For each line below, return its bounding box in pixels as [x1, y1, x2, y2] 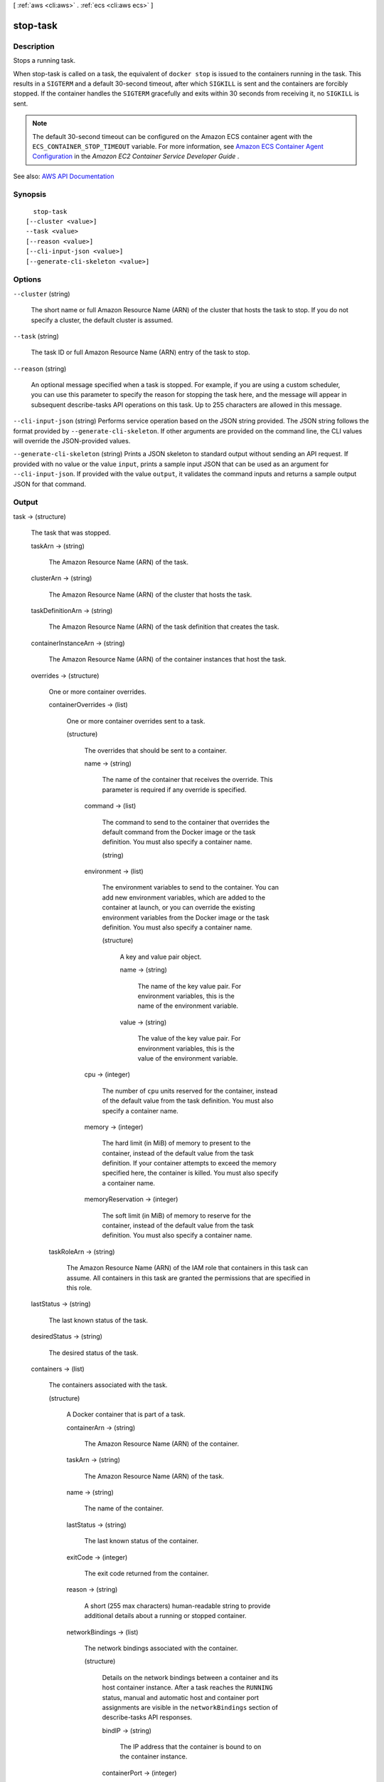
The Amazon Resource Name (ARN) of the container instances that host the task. [48, 655, 287, 664]
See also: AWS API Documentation [13, 172, 114, 180]
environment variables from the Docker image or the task [102, 913, 270, 922]
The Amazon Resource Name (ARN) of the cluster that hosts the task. [48, 590, 252, 599]
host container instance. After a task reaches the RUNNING [102, 1683, 273, 1692]
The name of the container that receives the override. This [102, 776, 273, 784]
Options [13, 274, 42, 284]
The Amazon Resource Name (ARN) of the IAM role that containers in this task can [66, 1264, 309, 1272]
